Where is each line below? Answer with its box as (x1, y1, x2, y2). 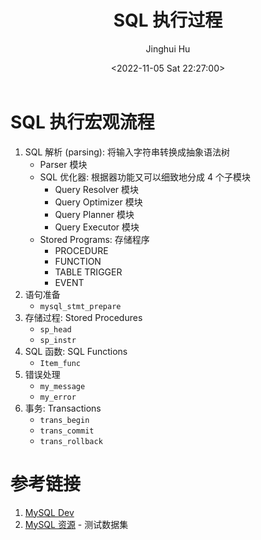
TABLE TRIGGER (54, 266, 123, 278)
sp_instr (39, 335, 77, 345)
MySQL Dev (24, 506, 75, 518)
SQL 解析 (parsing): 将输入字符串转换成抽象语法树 (24, 146, 230, 158)
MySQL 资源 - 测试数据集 (24, 518, 129, 530)
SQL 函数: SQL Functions (24, 345, 128, 357)
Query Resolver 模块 (54, 183, 140, 195)
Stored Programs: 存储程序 (39, 233, 150, 245)
